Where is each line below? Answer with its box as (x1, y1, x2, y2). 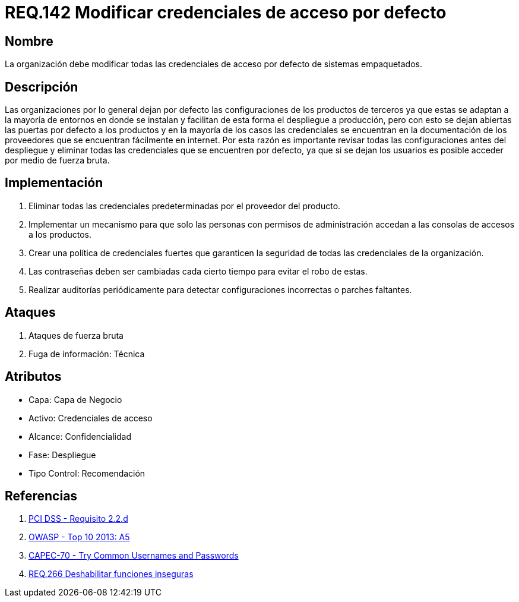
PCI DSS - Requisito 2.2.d (29, 513, 128, 524)
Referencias (5, 488, 78, 503)
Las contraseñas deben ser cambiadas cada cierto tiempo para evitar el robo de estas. (29, 266, 368, 276)
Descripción (5, 79, 78, 94)
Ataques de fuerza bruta (29, 330, 124, 341)
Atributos (5, 369, 62, 384)
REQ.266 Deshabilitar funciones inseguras (29, 569, 194, 579)
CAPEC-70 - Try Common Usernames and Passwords (29, 550, 239, 561)
